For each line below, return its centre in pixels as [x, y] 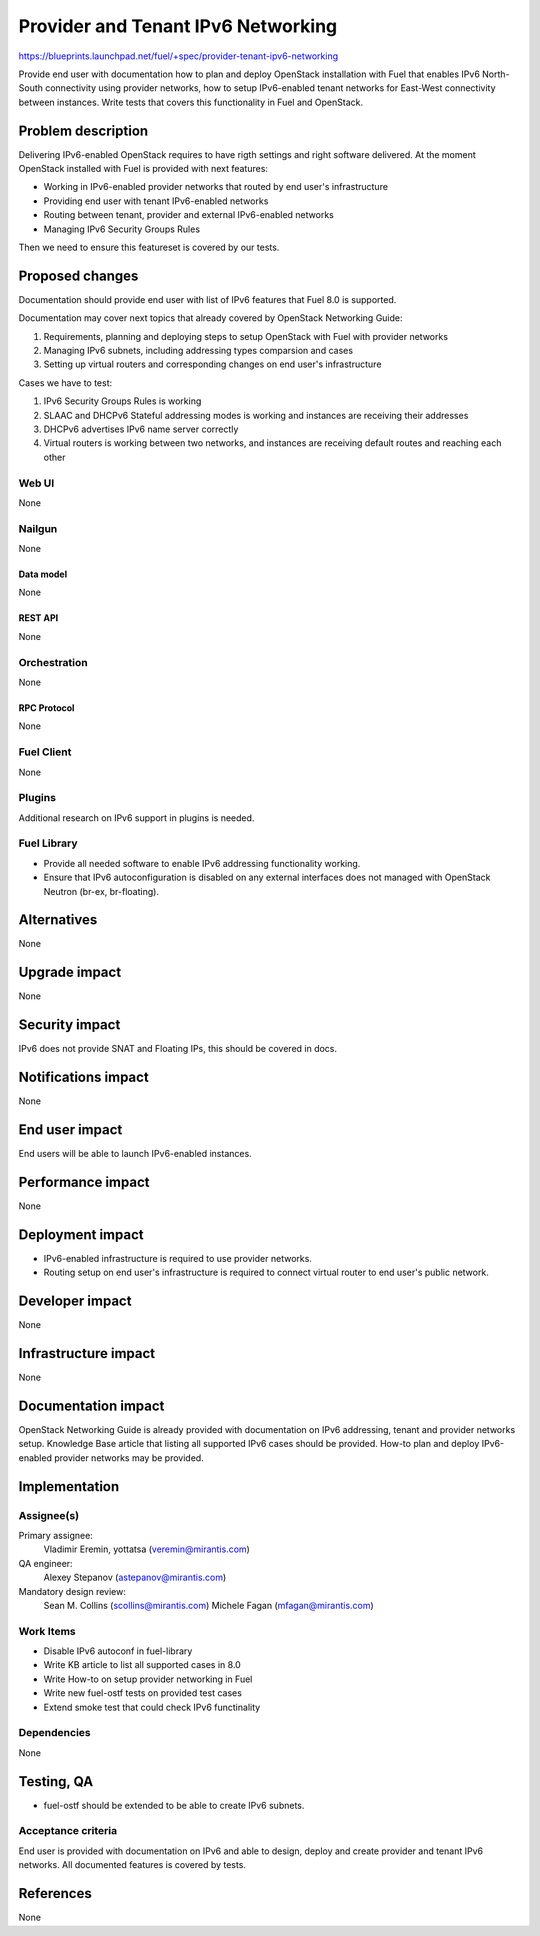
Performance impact [84, 1181]
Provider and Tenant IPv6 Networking [178, 26]
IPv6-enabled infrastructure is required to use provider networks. [177, 1258]
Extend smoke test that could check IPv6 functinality [152, 1707]
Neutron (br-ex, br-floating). [101, 891]
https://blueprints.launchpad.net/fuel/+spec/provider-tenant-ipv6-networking [178, 56]
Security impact [69, 1025]
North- [495, 74]
